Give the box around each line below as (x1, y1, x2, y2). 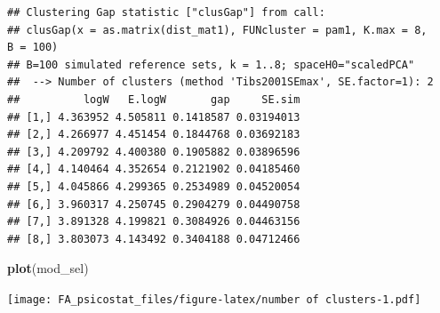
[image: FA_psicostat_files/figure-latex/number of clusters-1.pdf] (7, 293, 421, 306)
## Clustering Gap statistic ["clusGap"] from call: (7, 6, 325, 19)
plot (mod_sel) (7, 259, 89, 277)
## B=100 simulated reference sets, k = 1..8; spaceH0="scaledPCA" (7, 58, 415, 71)
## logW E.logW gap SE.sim (7, 92, 300, 106)
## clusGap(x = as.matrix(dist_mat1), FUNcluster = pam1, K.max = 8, (7, 23, 428, 36)
